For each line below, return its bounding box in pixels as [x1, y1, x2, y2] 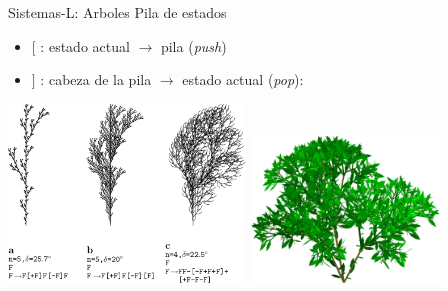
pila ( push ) [160, 35, 227, 56]
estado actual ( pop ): [182, 69, 304, 90]
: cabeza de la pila [40, 69, 152, 90]
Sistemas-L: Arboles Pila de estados [8, 2, 227, 22]
